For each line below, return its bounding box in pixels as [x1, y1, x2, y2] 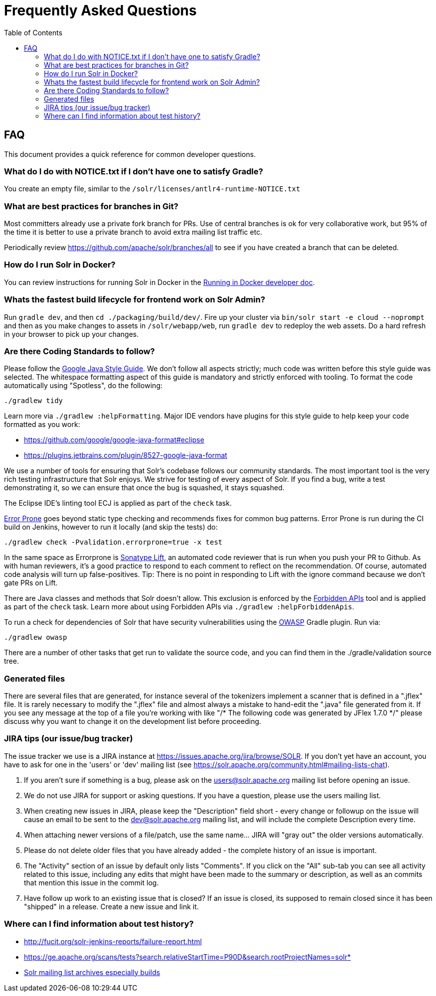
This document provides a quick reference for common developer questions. [4, 149, 256, 158]
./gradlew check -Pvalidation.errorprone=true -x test [4, 538, 223, 547]
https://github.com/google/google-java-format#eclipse [24, 435, 204, 444]
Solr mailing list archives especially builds [24, 968, 160, 977]
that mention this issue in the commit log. [24, 878, 159, 887]
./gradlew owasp [4, 633, 67, 642]
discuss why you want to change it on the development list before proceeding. [4, 717, 262, 726]
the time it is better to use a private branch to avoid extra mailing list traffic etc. [4, 228, 263, 237]
